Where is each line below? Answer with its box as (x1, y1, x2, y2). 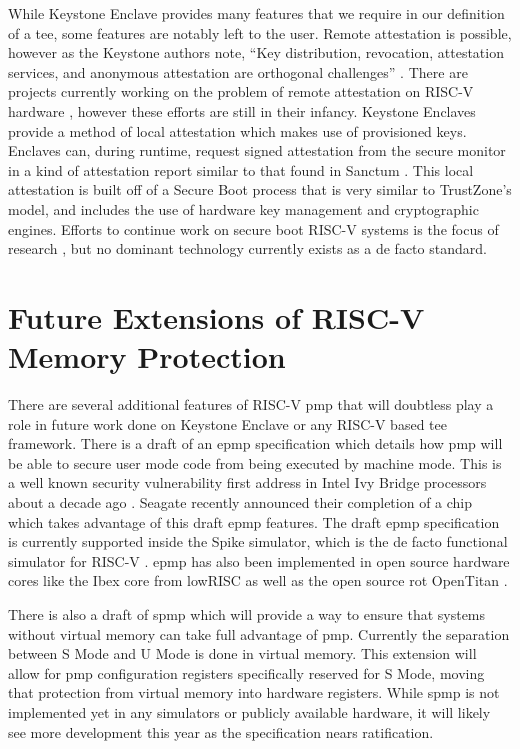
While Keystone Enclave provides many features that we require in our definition (8, 3, 505, 23)
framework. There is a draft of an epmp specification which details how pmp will (8, 433, 503, 454)
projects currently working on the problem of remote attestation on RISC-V (8, 81, 474, 102)
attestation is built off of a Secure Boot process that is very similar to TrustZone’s (8, 179, 512, 200)
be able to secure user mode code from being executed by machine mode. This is (8, 452, 502, 473)
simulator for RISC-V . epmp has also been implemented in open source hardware (8, 550, 510, 571)
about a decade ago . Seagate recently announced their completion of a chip (8, 492, 473, 512)
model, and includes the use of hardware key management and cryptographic (8, 198, 479, 219)
